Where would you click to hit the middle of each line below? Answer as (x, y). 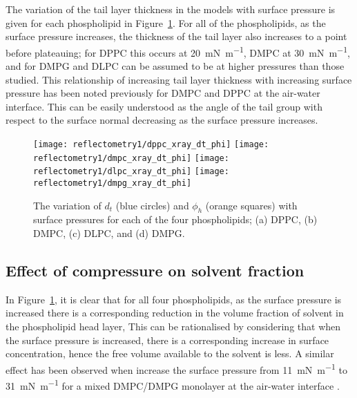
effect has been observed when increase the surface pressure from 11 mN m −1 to (177, 368)
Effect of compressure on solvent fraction (155, 270)
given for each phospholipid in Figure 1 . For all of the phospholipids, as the (166, 22)
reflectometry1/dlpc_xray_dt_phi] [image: (131, 172)
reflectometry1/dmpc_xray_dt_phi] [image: (131, 158)
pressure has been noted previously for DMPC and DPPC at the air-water (163, 93)
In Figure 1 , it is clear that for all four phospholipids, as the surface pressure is (174, 299)
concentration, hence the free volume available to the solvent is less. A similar (170, 353)
